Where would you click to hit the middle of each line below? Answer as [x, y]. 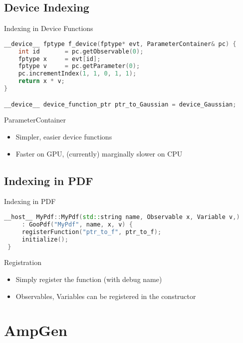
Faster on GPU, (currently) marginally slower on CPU [99, 153]
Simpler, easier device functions [64, 137]
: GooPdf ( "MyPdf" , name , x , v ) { [77, 224]
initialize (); [45, 239]
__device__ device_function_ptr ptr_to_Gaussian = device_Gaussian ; [120, 104]
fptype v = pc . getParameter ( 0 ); [79, 66]
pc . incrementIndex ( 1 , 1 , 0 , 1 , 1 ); [77, 74]
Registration [23, 262]
